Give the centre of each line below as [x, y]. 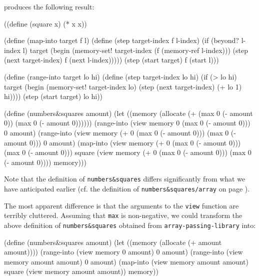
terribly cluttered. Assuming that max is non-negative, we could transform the [123, 215]
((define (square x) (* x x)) [45, 23]
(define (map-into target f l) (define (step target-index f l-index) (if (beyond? [121, 40]
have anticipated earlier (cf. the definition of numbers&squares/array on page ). [127, 188]
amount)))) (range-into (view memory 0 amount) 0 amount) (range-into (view [123, 252]
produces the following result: [49, 6]
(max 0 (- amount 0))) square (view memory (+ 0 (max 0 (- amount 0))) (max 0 [128, 152]
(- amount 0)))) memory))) [45, 162]
